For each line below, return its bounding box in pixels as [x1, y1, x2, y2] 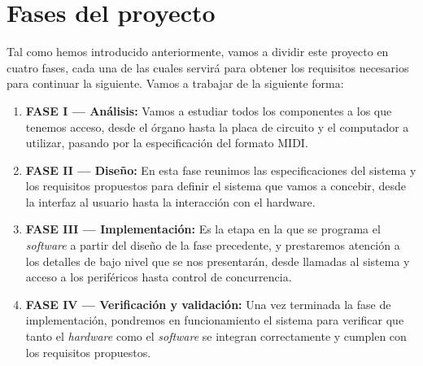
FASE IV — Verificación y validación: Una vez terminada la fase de [25, 295, 391, 312]
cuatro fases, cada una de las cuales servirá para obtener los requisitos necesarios [7, 59, 409, 76]
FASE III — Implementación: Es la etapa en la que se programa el [25, 220, 381, 237]
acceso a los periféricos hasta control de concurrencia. [25, 268, 292, 285]
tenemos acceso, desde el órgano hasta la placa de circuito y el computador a [25, 118, 409, 135]
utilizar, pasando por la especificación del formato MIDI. [25, 134, 308, 151]
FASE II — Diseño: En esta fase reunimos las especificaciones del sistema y [25, 161, 416, 178]
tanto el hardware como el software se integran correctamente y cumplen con [25, 328, 407, 345]
